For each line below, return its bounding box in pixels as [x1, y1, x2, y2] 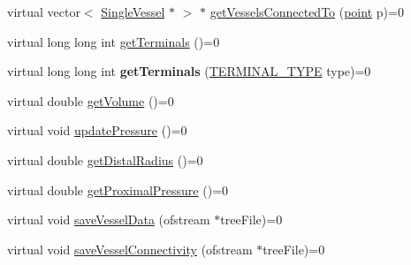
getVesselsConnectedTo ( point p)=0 [209, 3, 404, 20]
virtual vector [7, 3, 80, 20]
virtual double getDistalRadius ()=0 [7, 150, 203, 169]
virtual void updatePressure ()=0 [7, 121, 187, 140]
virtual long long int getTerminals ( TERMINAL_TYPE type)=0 [7, 62, 371, 80]
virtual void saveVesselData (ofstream [7, 210, 210, 229]
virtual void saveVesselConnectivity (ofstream [7, 239, 253, 258]
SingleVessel [101, 3, 165, 20]
